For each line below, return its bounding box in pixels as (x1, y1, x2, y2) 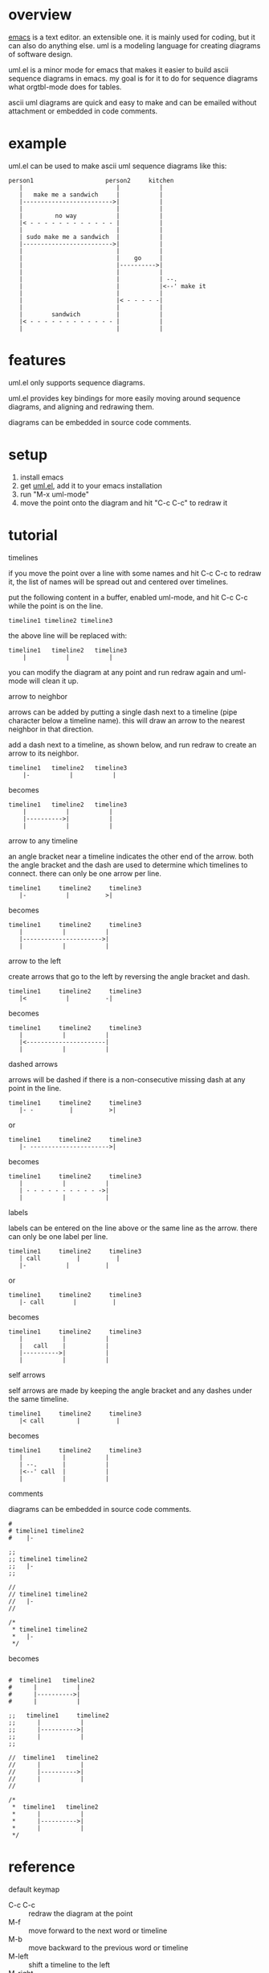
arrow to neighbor (8, 691, 68, 701)
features (8, 352, 67, 369)
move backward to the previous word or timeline (28, 1942, 189, 1952)
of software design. (8, 49, 73, 59)
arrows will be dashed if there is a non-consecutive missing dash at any (8, 1074, 246, 1084)
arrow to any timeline (8, 835, 79, 846)
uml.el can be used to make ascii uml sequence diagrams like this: (8, 161, 227, 171)
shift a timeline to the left (28, 1959, 111, 1969)
